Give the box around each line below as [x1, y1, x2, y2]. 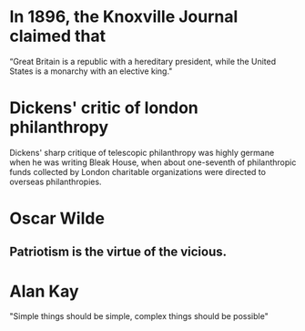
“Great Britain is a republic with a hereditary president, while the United [9, 56, 277, 67]
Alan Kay [9, 281, 79, 302]
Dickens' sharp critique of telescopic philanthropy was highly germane [9, 147, 275, 158]
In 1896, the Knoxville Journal [9, 6, 239, 27]
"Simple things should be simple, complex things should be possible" [9, 311, 269, 322]
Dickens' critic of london [9, 98, 198, 119]
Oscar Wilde [9, 208, 105, 229]
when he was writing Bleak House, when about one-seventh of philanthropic [9, 157, 297, 168]
